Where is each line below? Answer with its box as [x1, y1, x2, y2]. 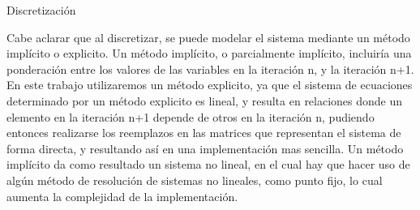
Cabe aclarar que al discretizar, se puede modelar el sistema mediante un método [6, 28, 410, 45]
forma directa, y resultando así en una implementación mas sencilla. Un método [6, 139, 404, 156]
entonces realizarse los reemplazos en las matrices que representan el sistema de [6, 124, 401, 141]
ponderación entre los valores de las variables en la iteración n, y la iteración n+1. [6, 60, 414, 77]
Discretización [6, 2, 76, 18]
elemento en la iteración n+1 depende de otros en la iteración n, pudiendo [6, 108, 375, 125]
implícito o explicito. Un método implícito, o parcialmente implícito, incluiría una [6, 45, 412, 62]
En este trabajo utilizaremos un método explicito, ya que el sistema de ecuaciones [6, 76, 413, 93]
